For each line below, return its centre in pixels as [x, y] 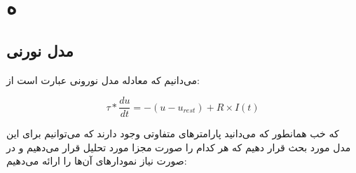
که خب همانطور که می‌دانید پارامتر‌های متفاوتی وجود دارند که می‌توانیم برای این [173, 133]
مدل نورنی [40, 50]
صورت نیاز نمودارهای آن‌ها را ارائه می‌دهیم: [97, 161]
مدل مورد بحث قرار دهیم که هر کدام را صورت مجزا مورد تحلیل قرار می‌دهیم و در [179, 147]
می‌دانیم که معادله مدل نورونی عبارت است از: [103, 79]
